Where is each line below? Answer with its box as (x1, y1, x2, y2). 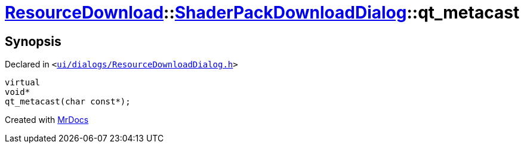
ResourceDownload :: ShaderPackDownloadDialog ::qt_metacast (5, 2, 520, 23)
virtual (5, 78, 41, 88)
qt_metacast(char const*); (5, 97, 131, 107)
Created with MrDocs (5, 115, 89, 125)
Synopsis (5, 33, 61, 49)
